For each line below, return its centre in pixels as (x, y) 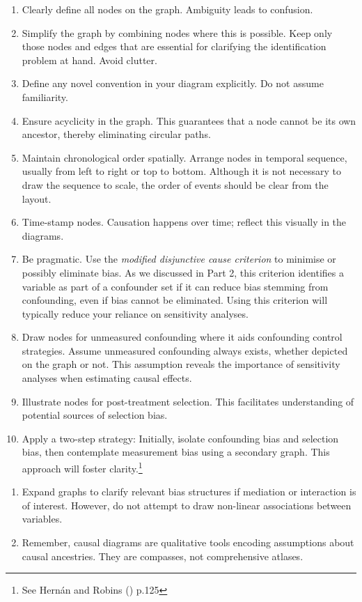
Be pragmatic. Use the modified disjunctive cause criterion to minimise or (179, 259)
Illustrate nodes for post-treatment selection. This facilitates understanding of (188, 401)
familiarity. (45, 97)
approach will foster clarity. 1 (82, 467)
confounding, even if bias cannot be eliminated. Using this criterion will (175, 300)
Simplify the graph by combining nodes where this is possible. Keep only (177, 32)
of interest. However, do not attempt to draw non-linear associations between (187, 505)
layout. (37, 198)
